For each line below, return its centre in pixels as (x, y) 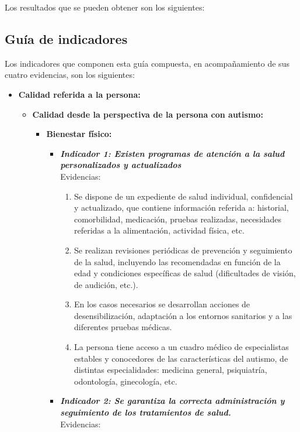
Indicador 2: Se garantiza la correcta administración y (172, 401)
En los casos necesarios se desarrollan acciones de (162, 304)
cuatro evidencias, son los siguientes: (70, 75)
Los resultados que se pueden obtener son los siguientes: (105, 7)
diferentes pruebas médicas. (123, 327)
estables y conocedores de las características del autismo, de (181, 358)
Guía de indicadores (66, 38)
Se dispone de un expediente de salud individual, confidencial (183, 196)
